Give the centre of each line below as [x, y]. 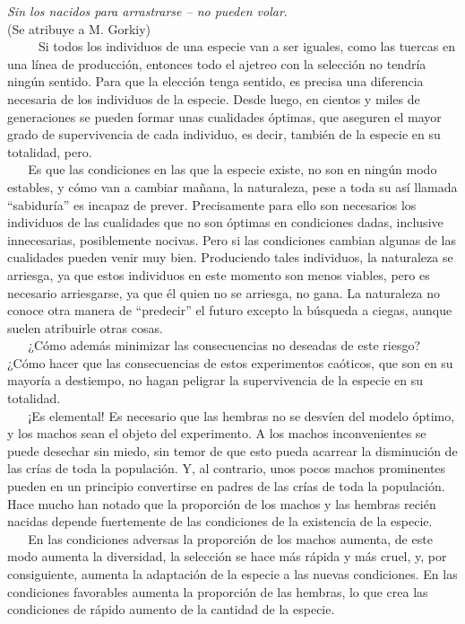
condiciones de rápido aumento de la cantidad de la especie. [171, 609]
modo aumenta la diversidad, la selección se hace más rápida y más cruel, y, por [227, 556]
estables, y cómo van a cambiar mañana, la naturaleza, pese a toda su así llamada [232, 186]
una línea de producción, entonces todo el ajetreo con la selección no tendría [217, 63]
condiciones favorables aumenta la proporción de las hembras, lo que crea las [218, 591]
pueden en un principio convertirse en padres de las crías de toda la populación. [226, 486]
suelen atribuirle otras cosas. [85, 327]
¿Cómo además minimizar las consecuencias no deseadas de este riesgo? [224, 345]
